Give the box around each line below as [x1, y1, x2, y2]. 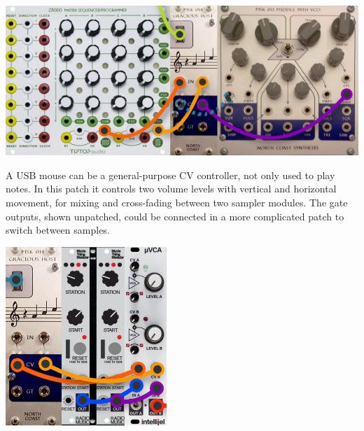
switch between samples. [6, 222, 110, 237]
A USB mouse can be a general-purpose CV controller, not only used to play [6, 167, 335, 182]
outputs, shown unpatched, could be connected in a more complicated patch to [6, 209, 344, 223]
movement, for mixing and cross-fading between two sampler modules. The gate [6, 195, 348, 209]
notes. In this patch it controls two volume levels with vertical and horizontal [6, 181, 337, 196]
